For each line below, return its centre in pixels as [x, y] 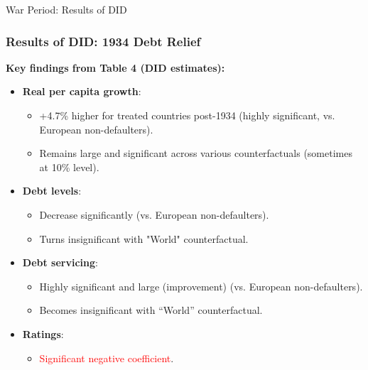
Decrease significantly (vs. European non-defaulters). [154, 214]
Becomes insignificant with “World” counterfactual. [151, 310]
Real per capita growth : [82, 91]
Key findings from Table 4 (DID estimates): [115, 67]
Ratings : [43, 333]
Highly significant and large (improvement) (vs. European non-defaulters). [201, 286]
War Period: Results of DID [66, 9]
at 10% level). [69, 167]
